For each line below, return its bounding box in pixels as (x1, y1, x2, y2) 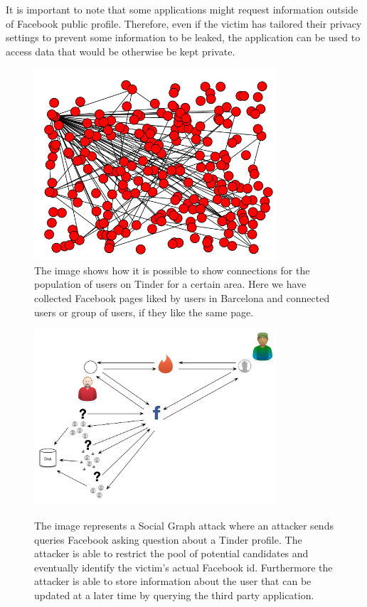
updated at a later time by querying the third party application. (34, 587, 314, 602)
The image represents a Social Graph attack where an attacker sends (34, 517, 334, 532)
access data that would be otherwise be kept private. (6, 43, 235, 58)
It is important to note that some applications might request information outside (6, 2, 358, 16)
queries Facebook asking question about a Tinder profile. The (34, 532, 302, 547)
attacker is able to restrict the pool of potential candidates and (34, 546, 309, 561)
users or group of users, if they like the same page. (34, 304, 254, 319)
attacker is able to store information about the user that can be (34, 574, 312, 589)
